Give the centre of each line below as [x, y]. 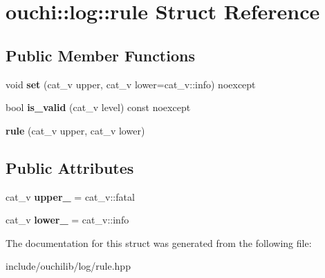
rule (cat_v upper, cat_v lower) [75, 130]
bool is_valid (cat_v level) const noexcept [98, 107]
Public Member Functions [100, 55]
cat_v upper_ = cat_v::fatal [70, 196]
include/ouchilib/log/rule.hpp [68, 266]
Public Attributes [70, 167]
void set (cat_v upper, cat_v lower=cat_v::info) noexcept [131, 84]
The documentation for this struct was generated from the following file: [159, 242]
